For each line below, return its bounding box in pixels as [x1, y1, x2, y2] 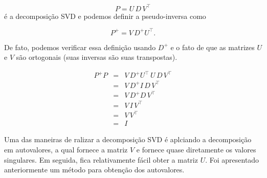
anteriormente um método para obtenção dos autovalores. [4, 164, 185, 175]
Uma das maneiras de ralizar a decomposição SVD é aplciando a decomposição [4, 134, 252, 145]
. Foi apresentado [205, 154, 259, 165]
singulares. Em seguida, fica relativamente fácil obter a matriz [4, 154, 198, 165]
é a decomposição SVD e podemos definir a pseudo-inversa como [4, 10, 206, 21]
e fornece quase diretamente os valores [136, 144, 256, 155]
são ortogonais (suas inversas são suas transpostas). [16, 52, 177, 62]
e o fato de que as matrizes [170, 41, 255, 52]
